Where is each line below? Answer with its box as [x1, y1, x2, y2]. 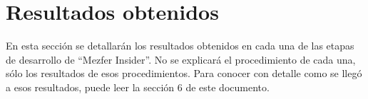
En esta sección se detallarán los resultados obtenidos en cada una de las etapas [6, 38, 354, 53]
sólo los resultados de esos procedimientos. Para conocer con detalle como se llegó [6, 66, 362, 81]
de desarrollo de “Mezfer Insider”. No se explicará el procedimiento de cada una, [6, 52, 356, 66]
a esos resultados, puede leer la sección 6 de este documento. [6, 79, 270, 94]
